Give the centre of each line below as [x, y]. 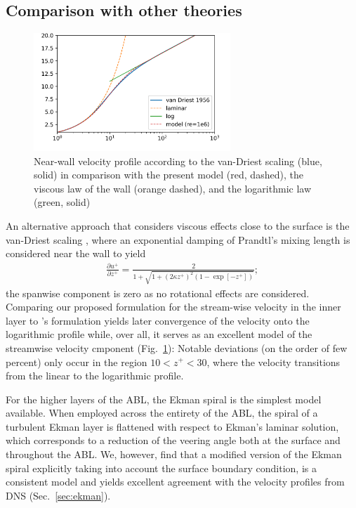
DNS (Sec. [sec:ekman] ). [58, 495]
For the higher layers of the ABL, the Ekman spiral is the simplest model [164, 399]
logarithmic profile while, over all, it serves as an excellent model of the [159, 334]
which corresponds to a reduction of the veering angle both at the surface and [173, 440]
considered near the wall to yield [76, 253]
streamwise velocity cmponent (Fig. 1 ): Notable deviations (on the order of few [177, 347]
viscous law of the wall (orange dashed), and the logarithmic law [173, 188]
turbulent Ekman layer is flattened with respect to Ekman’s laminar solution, [172, 426]
